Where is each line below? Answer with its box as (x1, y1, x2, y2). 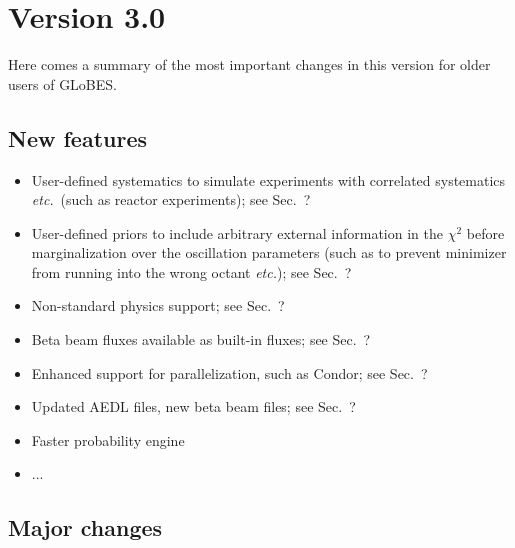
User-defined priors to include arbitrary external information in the (31, 222, 443, 243)
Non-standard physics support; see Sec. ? (31, 295, 285, 316)
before (466, 222, 505, 243)
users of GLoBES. (8, 73, 117, 94)
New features (8, 122, 147, 153)
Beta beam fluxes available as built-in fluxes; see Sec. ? (31, 329, 371, 350)
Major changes (8, 512, 163, 543)
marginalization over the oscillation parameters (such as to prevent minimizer (31, 242, 507, 263)
